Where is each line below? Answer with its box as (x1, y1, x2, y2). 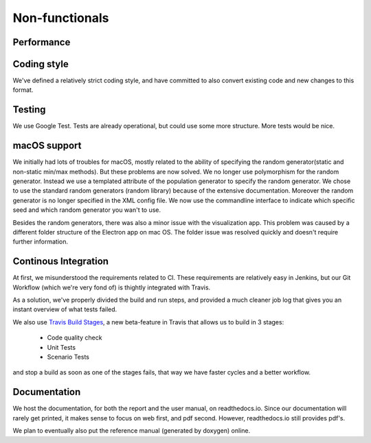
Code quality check (47, 333, 102, 342)
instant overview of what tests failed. (12, 305, 117, 313)
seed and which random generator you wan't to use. (12, 206, 161, 214)
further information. (12, 237, 69, 246)
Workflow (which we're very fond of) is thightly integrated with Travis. (12, 283, 211, 291)
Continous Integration (12, 256, 109, 267)
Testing (12, 104, 46, 116)
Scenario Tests (47, 353, 89, 361)
